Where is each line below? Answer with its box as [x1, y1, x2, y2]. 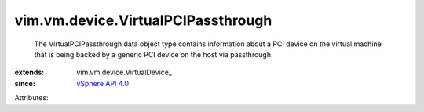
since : [14, 78, 35, 88]
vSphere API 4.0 [76, 78, 130, 88]
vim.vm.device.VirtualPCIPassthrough [14, 12, 272, 29]
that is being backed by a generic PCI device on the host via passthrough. [34, 49, 274, 59]
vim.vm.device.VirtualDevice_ [76, 67, 173, 78]
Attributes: [14, 93, 49, 103]
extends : [14, 67, 45, 78]
